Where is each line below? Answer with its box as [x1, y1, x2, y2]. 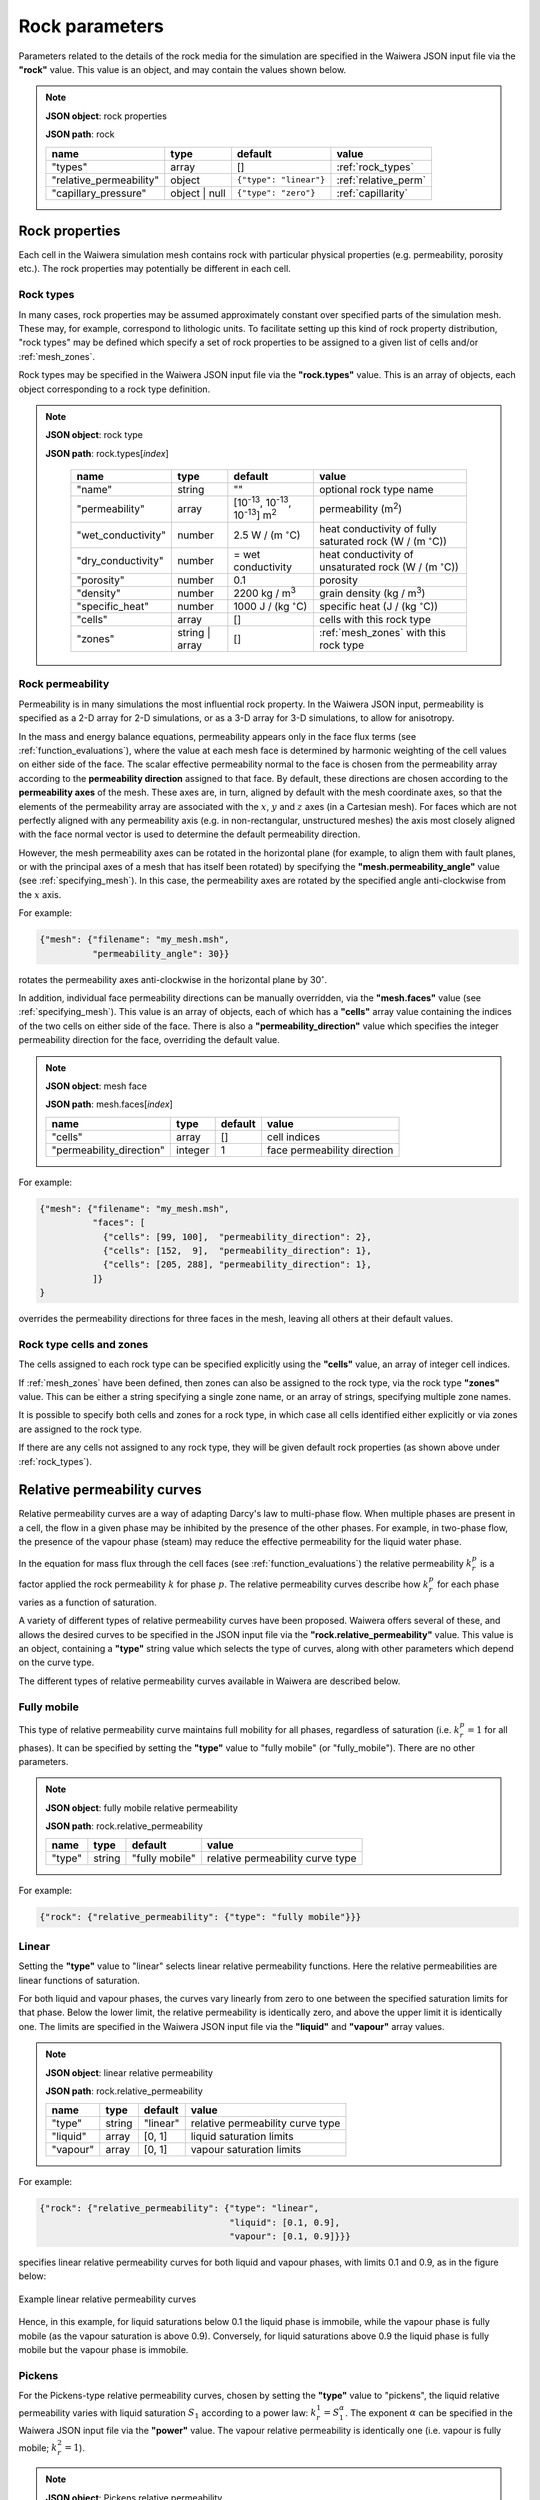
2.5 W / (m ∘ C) [233, 526, 301, 542]
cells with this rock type [318, 613, 432, 627]
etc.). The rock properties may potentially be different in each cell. [18, 263, 292, 275]
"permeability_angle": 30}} [91, 948, 230, 959]
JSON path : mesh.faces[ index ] [45, 1098, 174, 1110]
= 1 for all [466, 1723, 509, 1735]
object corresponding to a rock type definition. [18, 383, 211, 395]
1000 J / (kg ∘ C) [233, 598, 308, 614]
